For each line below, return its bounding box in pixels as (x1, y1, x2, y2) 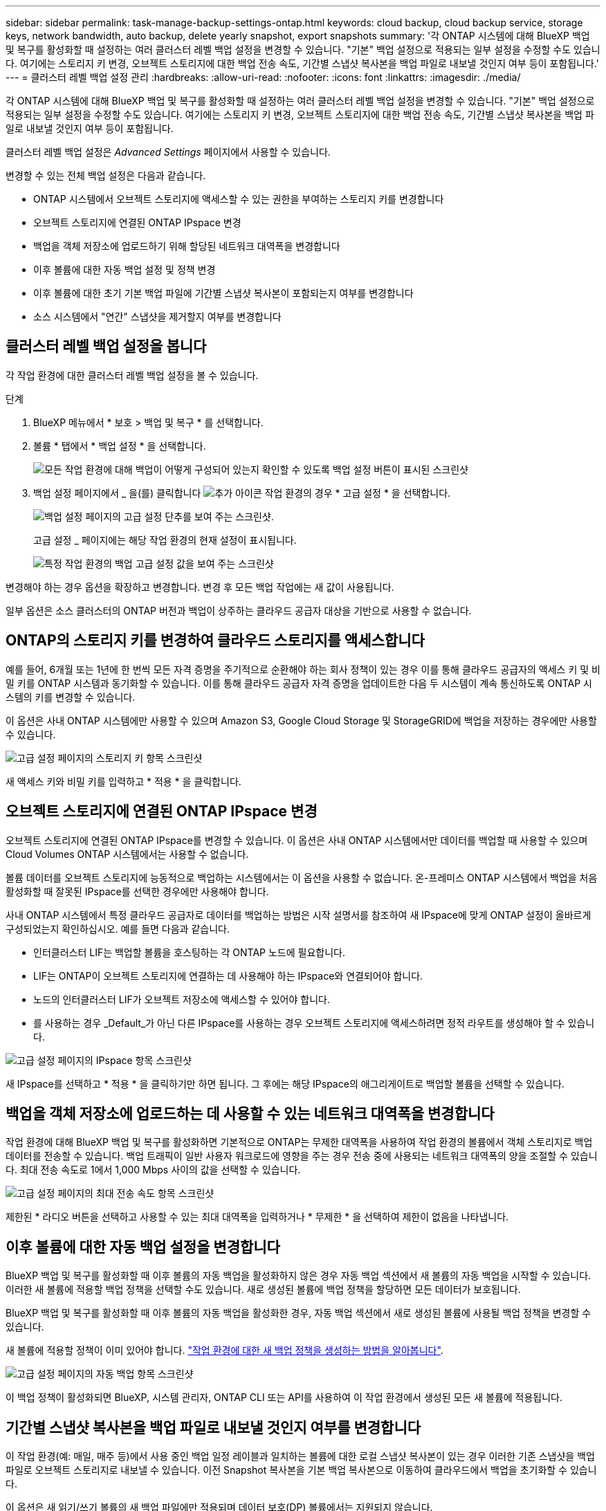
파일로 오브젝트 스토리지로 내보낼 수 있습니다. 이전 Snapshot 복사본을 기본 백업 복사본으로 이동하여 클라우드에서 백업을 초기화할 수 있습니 (6, 1464, 597, 1476)
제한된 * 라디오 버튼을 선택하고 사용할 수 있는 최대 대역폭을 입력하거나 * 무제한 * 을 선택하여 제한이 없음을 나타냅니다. (6, 1211, 509, 1223)
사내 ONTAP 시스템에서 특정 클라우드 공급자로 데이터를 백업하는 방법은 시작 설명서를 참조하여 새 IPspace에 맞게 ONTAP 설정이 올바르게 (6, 908, 591, 921)
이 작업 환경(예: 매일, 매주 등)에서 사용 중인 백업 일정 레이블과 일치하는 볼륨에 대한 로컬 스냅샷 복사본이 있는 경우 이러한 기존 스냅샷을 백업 (6, 1450, 595, 1463)
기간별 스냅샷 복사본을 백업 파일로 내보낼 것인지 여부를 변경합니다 (6, 1418, 421, 1436)
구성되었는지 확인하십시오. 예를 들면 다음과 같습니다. (6, 922, 230, 935)
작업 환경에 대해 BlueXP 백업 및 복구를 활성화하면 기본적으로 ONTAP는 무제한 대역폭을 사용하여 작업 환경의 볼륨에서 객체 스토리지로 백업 (6, 1136, 593, 1148)
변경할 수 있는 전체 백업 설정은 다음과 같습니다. (6, 170, 206, 181)
